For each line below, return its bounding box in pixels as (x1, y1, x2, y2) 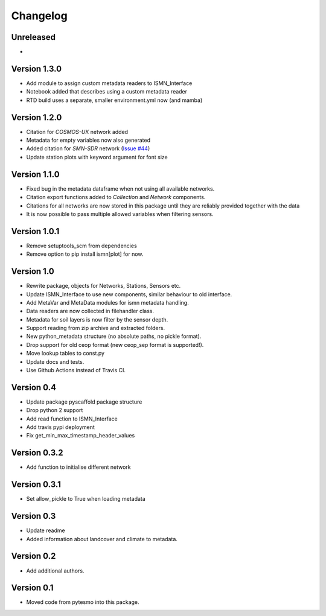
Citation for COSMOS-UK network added (26, 128, 129, 135)
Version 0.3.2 (11, 448, 63, 458)
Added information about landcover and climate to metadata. (26, 535, 178, 542)
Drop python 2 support (26, 407, 83, 414)
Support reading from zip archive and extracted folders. (26, 325, 165, 332)
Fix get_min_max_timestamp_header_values (26, 432, 135, 439)
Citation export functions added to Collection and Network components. (26, 194, 206, 201)
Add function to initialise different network (26, 463, 131, 471)
